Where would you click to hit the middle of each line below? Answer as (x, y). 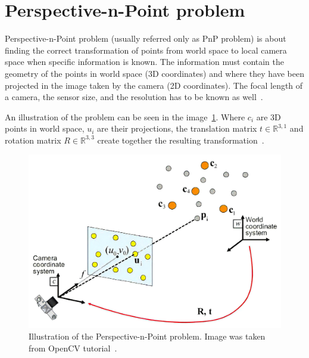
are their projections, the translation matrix (177, 128)
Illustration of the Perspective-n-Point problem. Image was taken (147, 336)
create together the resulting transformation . (181, 140)
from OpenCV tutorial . (73, 348)
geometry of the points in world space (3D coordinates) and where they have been (155, 73)
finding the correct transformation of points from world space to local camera (146, 50)
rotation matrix (33, 140)
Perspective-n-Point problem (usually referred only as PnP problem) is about (146, 38)
